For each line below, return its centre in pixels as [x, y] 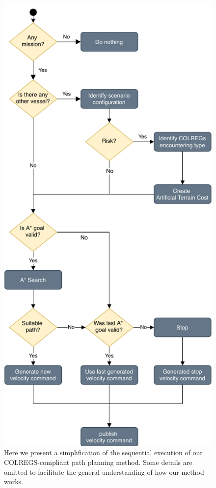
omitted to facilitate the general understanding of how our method [104, 472]
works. [14, 481]
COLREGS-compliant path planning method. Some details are [98, 462]
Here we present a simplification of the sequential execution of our [103, 452]
